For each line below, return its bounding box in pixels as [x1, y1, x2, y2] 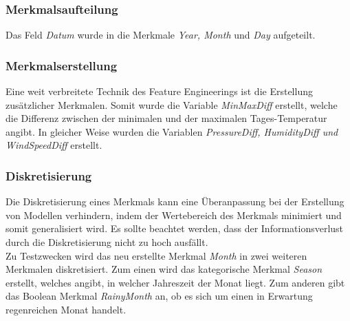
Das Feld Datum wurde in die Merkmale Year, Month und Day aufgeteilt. [6, 28, 316, 42]
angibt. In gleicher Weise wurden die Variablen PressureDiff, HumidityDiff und [6, 124, 338, 138]
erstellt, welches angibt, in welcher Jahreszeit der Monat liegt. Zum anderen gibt [6, 275, 345, 289]
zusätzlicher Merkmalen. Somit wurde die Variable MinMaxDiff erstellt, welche [6, 97, 338, 112]
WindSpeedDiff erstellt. [6, 138, 102, 152]
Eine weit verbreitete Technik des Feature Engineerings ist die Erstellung [6, 84, 313, 99]
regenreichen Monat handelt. [6, 302, 127, 316]
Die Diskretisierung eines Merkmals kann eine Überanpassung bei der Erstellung [6, 194, 344, 209]
